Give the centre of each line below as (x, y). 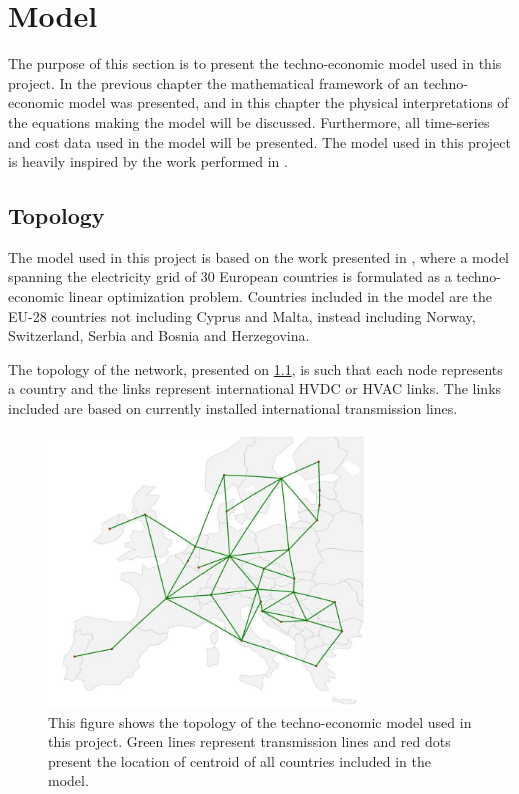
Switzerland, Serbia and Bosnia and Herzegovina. (159, 335)
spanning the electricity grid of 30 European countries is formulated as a (230, 276)
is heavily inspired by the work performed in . (148, 161)
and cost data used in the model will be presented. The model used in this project (259, 141)
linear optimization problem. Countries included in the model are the (280, 296)
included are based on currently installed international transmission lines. (233, 408)
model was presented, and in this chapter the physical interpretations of (288, 102)
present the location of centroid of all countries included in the (239, 760)
